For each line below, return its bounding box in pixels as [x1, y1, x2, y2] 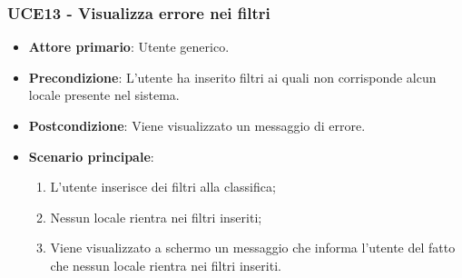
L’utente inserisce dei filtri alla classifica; [50, 177, 276, 196]
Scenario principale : [28, 146, 154, 165]
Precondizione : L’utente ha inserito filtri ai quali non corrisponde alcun [28, 67, 437, 86]
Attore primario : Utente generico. [28, 37, 230, 56]
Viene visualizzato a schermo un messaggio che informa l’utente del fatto [50, 238, 456, 257]
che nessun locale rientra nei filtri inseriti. [50, 255, 281, 274]
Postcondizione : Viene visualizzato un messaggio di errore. [28, 116, 366, 134]
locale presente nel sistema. [28, 85, 180, 104]
